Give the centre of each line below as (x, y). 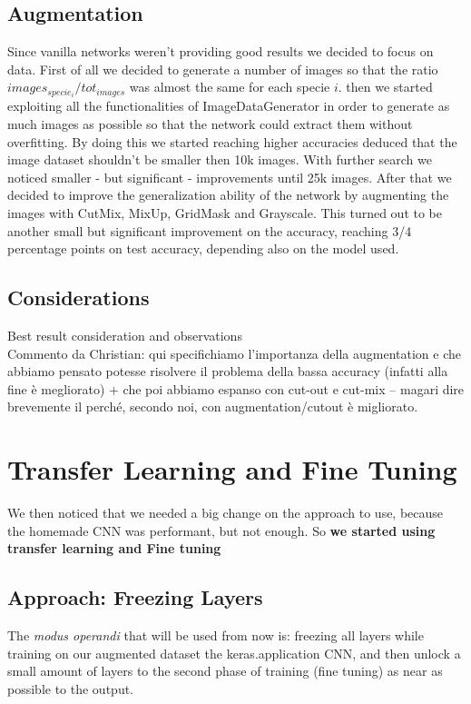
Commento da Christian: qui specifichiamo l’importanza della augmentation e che (234, 353)
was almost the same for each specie (230, 87)
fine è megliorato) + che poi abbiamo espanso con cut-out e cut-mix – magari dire (236, 388)
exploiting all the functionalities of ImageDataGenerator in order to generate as (229, 106)
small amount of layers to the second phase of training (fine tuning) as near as (225, 671)
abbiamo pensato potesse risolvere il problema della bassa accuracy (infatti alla (228, 371)
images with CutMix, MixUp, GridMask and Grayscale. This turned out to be (225, 213)
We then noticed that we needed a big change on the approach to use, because (226, 513)
